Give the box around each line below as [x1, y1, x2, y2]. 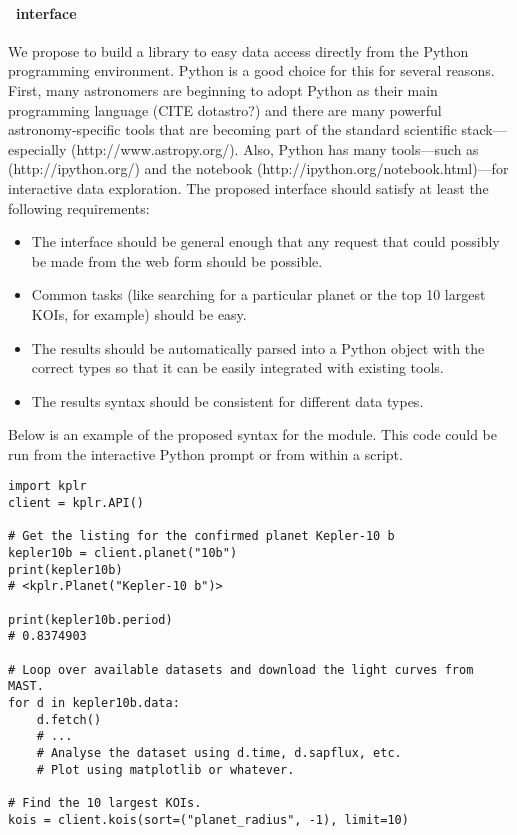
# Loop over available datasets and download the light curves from [8, 662, 474, 677]
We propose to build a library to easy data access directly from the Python [8, 40, 469, 61]
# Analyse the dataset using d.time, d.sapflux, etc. [36, 745, 402, 760]
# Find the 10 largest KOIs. [8, 795, 202, 810]
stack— [461, 119, 507, 140]
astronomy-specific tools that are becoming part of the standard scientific [8, 119, 457, 140]
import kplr [8, 479, 87, 494]
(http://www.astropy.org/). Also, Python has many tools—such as [71, 138, 479, 159]
